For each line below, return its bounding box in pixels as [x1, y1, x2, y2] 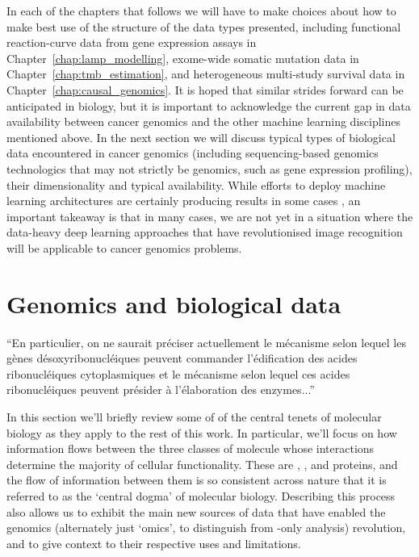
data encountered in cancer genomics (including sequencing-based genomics [6, 144, 379, 161]
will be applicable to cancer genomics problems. [6, 239, 242, 256]
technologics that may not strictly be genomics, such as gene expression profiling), [6, 160, 413, 177]
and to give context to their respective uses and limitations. [6, 534, 301, 551]
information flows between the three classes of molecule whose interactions [6, 440, 375, 457]
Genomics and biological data [6, 287, 341, 320]
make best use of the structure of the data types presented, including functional [6, 18, 401, 35]
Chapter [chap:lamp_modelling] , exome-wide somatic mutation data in [6, 49, 359, 66]
